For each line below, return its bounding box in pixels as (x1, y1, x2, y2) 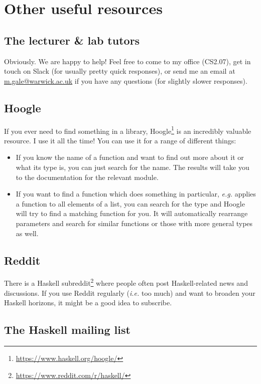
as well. (16, 228, 39, 238)
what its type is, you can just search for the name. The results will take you (16, 162, 249, 172)
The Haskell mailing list (4, 322, 130, 337)
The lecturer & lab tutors (4, 32, 140, 48)
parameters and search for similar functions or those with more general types (16, 218, 253, 228)
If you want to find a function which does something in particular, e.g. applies (16, 188, 256, 199)
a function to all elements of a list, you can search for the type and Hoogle (16, 198, 245, 209)
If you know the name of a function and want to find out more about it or (16, 152, 244, 162)
